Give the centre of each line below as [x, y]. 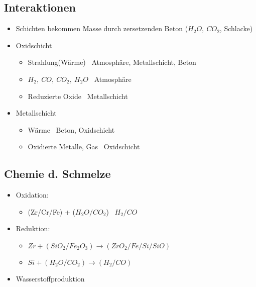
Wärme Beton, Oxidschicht [71, 129]
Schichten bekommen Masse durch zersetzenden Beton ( [102, 28]
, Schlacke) [236, 28]
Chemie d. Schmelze [57, 174]
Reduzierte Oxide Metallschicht [78, 96]
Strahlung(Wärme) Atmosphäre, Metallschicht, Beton [112, 62]
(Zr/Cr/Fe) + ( [51, 211]
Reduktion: [33, 228]
